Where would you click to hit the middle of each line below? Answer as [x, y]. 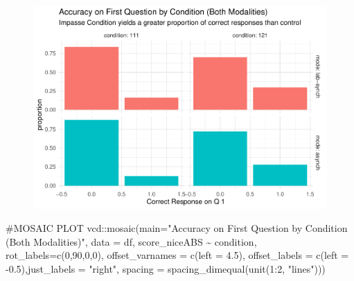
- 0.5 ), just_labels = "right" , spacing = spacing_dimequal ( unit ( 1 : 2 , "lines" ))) [166, 268]
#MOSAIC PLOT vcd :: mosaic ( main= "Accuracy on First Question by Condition [177, 228]
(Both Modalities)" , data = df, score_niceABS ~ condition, [131, 241]
